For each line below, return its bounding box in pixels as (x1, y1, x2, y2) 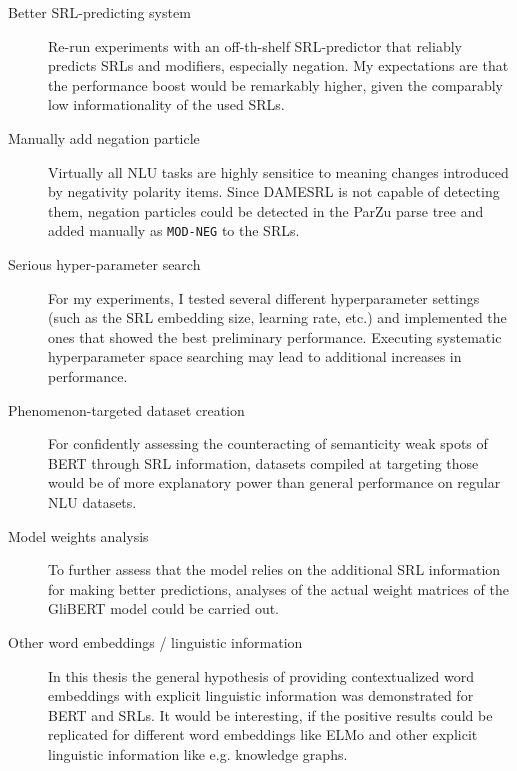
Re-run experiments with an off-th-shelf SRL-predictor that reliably (48, 35, 462, 56)
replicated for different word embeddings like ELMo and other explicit (48, 724, 478, 745)
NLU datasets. (48, 491, 137, 512)
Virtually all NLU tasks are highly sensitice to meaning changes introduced (48, 161, 509, 182)
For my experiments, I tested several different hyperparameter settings (48, 287, 480, 308)
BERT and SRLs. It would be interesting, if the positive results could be (48, 704, 493, 725)
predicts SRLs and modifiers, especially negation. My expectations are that (48, 55, 509, 76)
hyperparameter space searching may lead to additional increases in (48, 346, 462, 367)
